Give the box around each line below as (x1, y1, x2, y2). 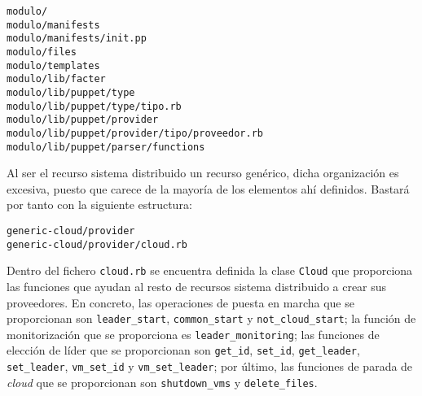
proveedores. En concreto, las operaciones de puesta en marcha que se (7, 294, 354, 311)
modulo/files (7, 46, 77, 58)
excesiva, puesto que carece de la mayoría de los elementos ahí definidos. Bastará (7, 180, 410, 197)
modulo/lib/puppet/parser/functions (7, 141, 205, 153)
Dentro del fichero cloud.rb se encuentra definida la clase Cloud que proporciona (7, 262, 413, 279)
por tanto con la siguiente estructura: (7, 196, 192, 213)
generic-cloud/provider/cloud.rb (7, 238, 187, 250)
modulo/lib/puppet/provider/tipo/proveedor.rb (7, 127, 263, 139)
